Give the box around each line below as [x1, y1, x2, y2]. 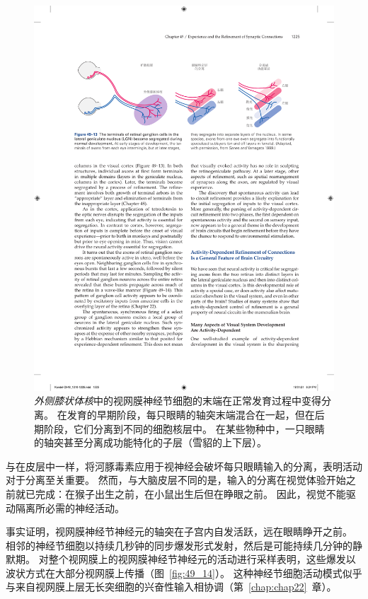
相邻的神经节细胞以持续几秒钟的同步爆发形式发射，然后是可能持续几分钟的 [6, 537, 352, 552]
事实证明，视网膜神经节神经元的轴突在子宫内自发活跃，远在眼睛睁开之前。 [6, 524, 352, 539]
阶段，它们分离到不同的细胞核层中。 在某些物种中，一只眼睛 [43, 421, 325, 436]
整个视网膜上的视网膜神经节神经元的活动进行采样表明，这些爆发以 [48, 552, 356, 566]
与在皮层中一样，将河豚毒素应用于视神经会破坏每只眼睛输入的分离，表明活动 [6, 458, 362, 473]
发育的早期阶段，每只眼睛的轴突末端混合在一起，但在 [67, 407, 315, 421]
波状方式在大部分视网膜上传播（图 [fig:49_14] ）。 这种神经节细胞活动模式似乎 [6, 565, 362, 580]
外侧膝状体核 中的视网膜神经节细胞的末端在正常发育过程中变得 [34, 393, 321, 408]
